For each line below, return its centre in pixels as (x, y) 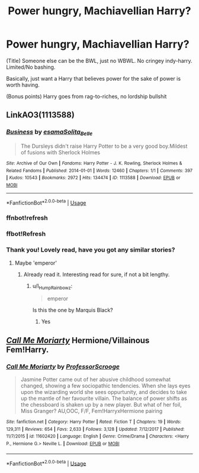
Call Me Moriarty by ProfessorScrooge (63, 366)
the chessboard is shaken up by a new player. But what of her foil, (101, 405)
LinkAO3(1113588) (41, 115)
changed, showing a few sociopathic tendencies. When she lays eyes (105, 386)
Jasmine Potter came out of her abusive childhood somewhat (95, 380)
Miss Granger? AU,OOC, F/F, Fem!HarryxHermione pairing (92, 411)
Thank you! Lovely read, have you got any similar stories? (91, 250)
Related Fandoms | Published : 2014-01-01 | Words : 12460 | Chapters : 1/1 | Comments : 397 (99, 170)
